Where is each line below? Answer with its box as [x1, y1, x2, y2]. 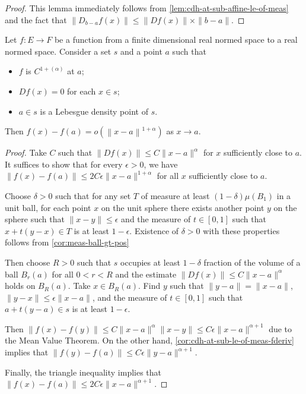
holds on [5, 279, 36, 292]
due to [269, 322, 292, 335]
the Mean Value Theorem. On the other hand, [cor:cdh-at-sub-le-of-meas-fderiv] [5, 334, 294, 346]
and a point [120, 45, 162, 57]
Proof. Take [5, 146, 47, 159]
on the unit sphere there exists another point [101, 201, 264, 213]
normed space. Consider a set [5, 45, 111, 57]
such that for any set [55, 189, 131, 201]
